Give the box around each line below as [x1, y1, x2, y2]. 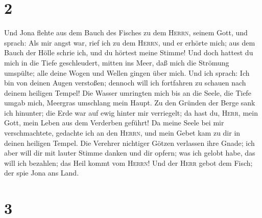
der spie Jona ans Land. [4, 167, 79, 178]
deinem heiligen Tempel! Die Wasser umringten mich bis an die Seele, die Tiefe [4, 87, 251, 98]
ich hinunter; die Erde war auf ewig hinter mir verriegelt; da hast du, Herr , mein [4, 107, 258, 118]
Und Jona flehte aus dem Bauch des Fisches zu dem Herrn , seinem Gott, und [4, 27, 248, 38]
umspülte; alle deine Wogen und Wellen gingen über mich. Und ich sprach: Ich [4, 67, 250, 78]
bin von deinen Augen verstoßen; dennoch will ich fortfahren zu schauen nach [4, 77, 246, 88]
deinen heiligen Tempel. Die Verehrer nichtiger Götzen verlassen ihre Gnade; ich [4, 137, 255, 148]
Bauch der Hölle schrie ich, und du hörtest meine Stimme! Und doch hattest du [4, 47, 253, 58]
